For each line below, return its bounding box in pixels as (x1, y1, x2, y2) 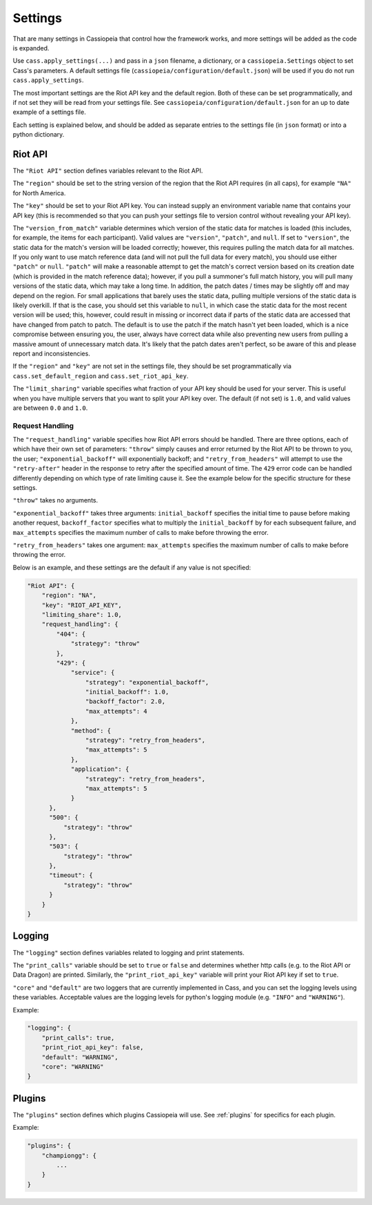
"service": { (70, 669, 115, 676)
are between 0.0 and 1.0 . (12, 404, 88, 412)
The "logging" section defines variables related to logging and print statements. (12, 948, 245, 957)
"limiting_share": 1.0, (41, 611, 122, 618)
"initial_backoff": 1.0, (85, 688, 169, 696)
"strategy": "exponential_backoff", (85, 678, 209, 686)
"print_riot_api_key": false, (41, 1044, 144, 1052)
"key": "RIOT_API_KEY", (41, 601, 122, 609)
